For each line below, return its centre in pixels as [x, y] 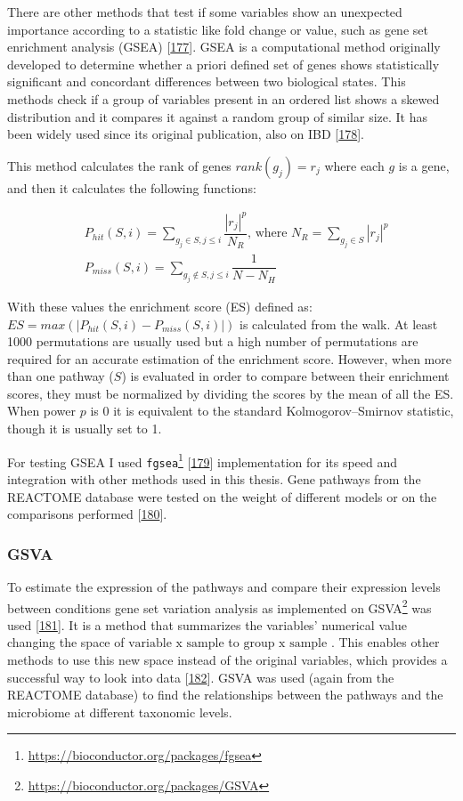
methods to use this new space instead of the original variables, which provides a [227, 659]
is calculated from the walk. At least [339, 324]
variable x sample [176, 644]
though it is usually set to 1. [85, 429]
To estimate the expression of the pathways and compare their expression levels [224, 586]
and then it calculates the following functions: [132, 187]
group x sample [285, 644]
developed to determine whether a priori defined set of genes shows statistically [223, 64]
